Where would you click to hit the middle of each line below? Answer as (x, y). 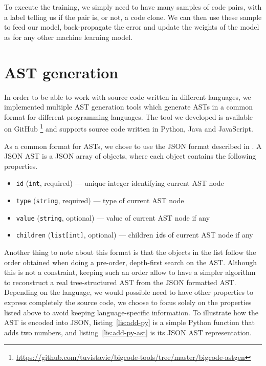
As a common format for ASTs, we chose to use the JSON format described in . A (133, 146)
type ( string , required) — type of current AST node (100, 200)
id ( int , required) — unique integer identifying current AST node (120, 183)
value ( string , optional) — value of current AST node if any (113, 217)
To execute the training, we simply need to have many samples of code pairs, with (133, 7)
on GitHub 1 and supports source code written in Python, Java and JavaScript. (129, 128)
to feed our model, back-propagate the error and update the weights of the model (132, 27)
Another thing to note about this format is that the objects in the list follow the (130, 252)
